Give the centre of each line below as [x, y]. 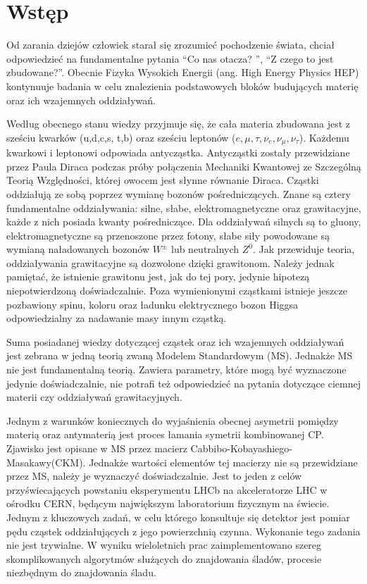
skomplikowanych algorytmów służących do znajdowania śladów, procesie [164, 558]
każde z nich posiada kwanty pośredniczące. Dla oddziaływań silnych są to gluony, [184, 222]
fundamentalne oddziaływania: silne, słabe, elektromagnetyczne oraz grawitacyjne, [184, 207]
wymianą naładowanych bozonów [78, 249]
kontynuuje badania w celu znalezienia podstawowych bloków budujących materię [182, 86]
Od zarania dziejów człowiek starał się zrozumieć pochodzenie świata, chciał [170, 45]
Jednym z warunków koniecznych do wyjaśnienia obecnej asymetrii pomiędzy [173, 420]
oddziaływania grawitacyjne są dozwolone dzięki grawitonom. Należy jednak [170, 262]
